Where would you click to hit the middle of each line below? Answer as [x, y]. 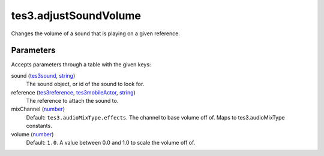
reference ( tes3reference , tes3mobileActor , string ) [73, 92]
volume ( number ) [32, 134]
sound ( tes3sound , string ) [43, 75]
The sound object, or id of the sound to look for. [85, 84]
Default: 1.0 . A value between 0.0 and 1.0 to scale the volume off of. [111, 142]
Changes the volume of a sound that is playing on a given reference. [95, 33]
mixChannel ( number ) [38, 109]
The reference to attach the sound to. [72, 101]
